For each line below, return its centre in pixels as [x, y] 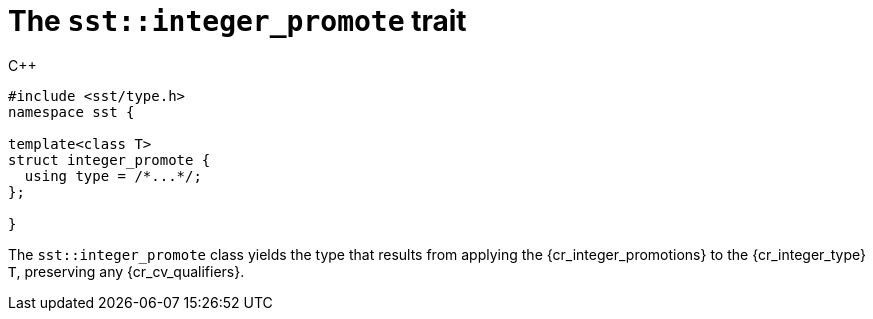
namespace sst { [71, 111]
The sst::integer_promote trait [237, 21]
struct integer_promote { [109, 159]
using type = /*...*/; [113, 175]
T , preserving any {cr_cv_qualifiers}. [126, 271]
